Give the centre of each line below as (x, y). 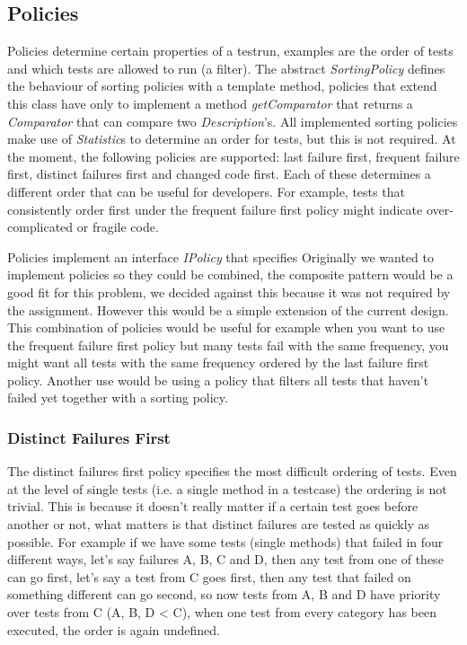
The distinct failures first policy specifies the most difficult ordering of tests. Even (232, 471)
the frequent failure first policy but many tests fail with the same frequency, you (228, 345)
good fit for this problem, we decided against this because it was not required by (229, 292)
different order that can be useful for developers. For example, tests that (206, 191)
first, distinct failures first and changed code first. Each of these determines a (219, 174)
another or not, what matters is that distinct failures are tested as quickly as (219, 524)
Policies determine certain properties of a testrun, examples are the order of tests (230, 51)
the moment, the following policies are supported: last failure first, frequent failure (233, 156)
